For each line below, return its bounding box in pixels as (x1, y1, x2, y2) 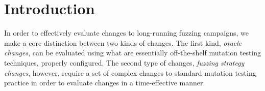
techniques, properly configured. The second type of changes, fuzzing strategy (4, 57, 245, 68)
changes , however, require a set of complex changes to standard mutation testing (4, 67, 256, 78)
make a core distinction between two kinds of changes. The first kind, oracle (4, 37, 242, 48)
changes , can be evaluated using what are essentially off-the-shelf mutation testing (4, 47, 261, 58)
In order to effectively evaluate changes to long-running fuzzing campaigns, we (4, 27, 249, 38)
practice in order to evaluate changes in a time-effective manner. (4, 77, 205, 88)
